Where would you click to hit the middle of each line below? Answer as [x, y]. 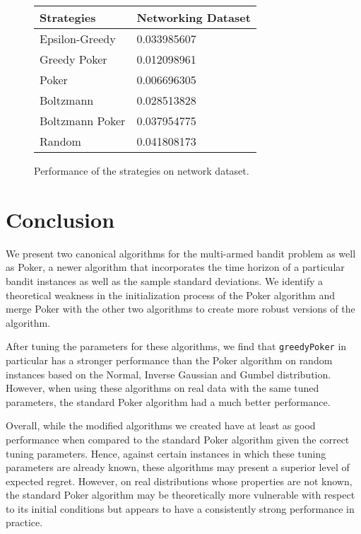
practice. [24, 522]
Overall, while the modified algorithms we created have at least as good [161, 425]
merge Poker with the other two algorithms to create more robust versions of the [180, 309]
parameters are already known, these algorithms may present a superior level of [178, 467]
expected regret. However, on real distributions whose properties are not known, [179, 481]
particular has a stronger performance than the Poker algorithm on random [169, 360]
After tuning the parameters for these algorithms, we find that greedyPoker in [176, 346]
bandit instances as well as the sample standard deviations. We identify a [164, 280]
